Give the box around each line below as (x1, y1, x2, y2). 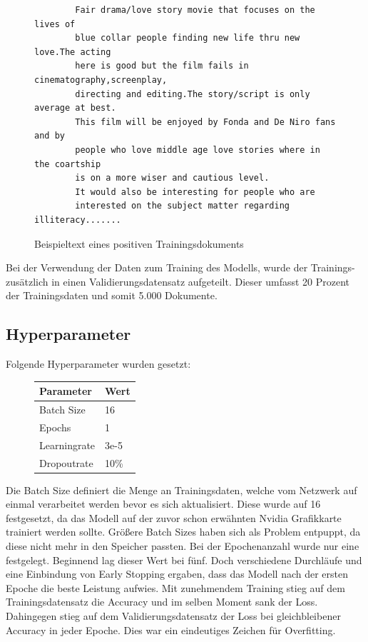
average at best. (34, 103, 116, 114)
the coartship (34, 159, 101, 169)
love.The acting (34, 46, 111, 57)
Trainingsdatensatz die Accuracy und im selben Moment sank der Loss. (6, 594, 318, 609)
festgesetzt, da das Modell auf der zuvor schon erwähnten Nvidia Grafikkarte (6, 510, 342, 525)
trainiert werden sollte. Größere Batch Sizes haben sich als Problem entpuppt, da (6, 524, 361, 539)
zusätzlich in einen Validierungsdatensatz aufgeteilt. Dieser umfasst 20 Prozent (6, 274, 350, 289)
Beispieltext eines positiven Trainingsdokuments (34, 236, 244, 251)
